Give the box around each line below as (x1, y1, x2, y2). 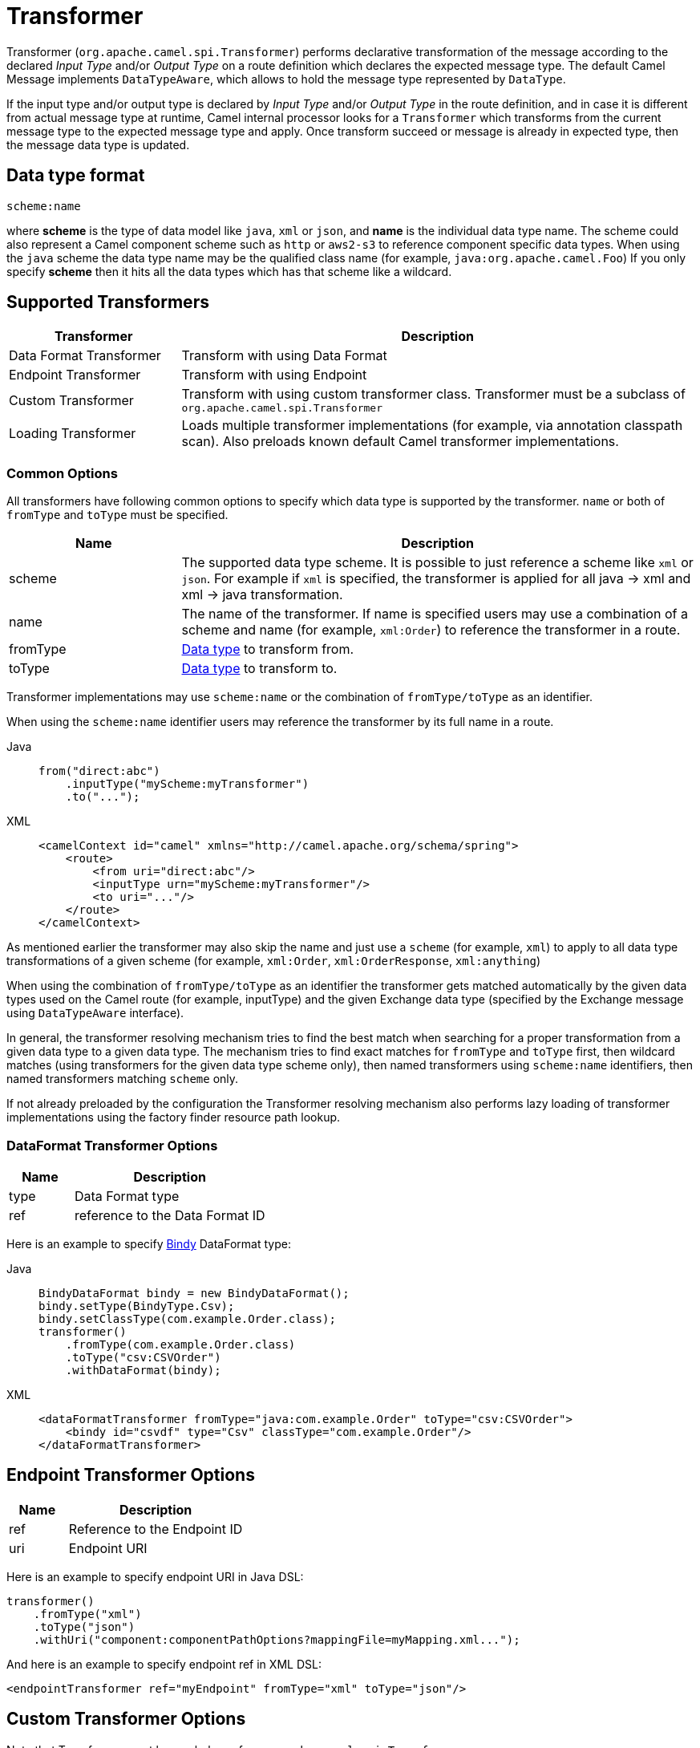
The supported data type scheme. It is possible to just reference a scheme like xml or (181, 554, 694, 571)
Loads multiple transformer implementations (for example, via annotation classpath (181, 417, 683, 434)
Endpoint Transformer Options (6, 1465, 255, 1486)
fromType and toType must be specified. (6, 508, 229, 522)
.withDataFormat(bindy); (65, 1363, 221, 1377)
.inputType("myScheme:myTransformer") (65, 777, 310, 791)
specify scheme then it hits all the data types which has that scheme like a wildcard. (6, 264, 452, 278)
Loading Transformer (9, 425, 136, 442)
